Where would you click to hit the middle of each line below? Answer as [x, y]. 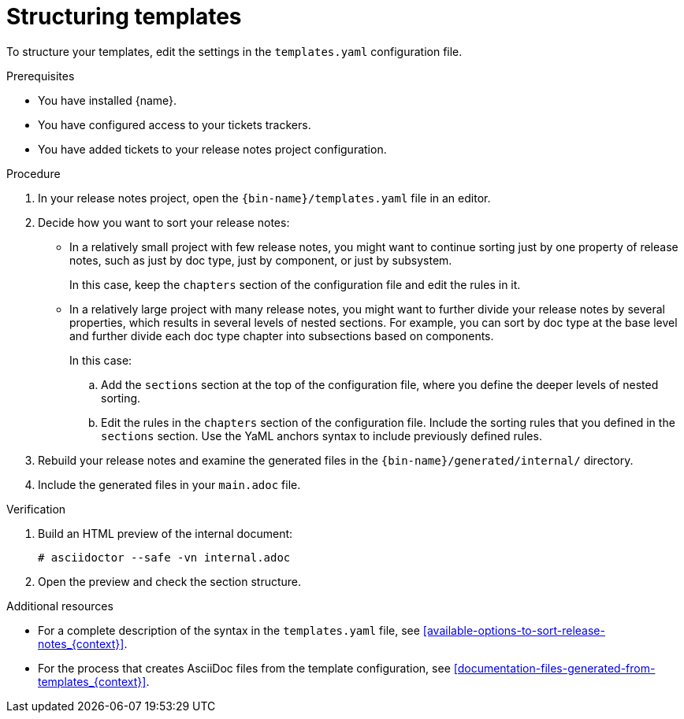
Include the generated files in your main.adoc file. [169, 484]
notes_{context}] [81, 643]
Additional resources [60, 606]
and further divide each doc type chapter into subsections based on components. [282, 335]
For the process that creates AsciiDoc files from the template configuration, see [244, 668]
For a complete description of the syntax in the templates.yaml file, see [229, 630]
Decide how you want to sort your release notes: [164, 222]
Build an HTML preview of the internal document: [165, 533]
